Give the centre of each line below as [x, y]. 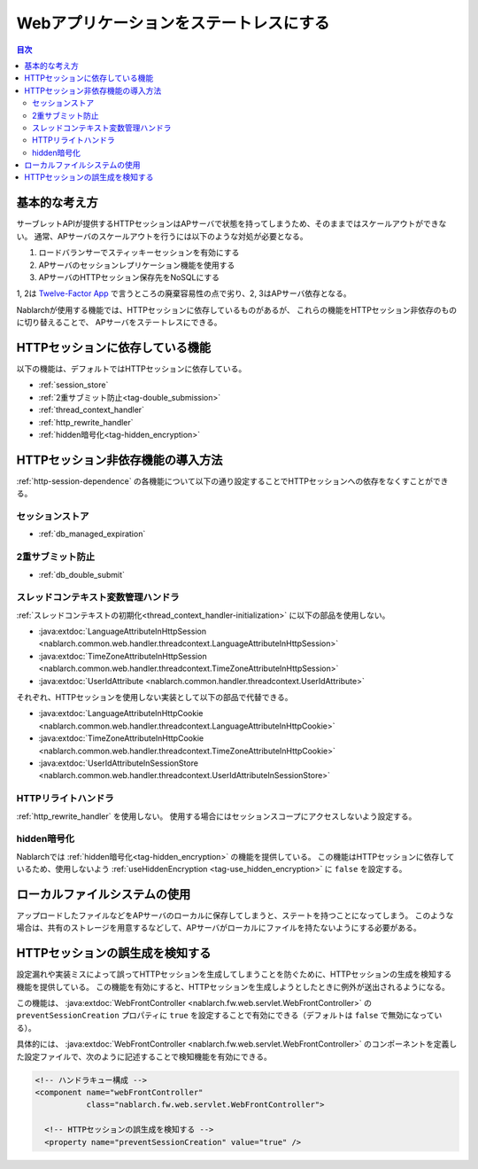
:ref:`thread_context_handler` [92, 410]
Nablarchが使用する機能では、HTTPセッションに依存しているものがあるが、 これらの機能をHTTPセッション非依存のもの [237, 309]
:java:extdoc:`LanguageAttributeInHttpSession [123, 631]
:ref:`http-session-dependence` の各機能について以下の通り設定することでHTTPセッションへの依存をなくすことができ [232, 481]
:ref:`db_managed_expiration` [92, 534]
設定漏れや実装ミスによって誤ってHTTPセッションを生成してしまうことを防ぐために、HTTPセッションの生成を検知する [234, 974]
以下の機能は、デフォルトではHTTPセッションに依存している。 [131, 369]
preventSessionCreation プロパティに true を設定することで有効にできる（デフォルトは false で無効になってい [229, 1016]
